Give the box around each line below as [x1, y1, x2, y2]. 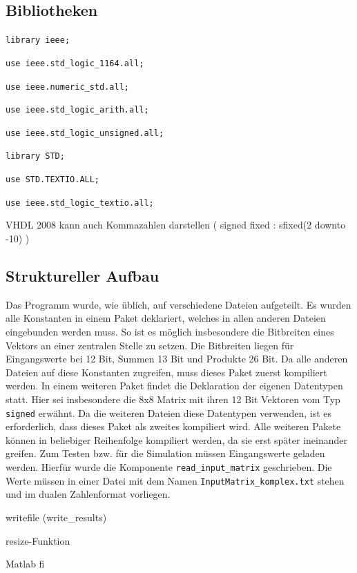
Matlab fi [6, 556, 45, 571]
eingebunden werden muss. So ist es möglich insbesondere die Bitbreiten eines [6, 324, 334, 339]
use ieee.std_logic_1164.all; [6, 58, 144, 68]
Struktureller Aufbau [6, 265, 160, 286]
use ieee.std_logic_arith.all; [6, 105, 149, 115]
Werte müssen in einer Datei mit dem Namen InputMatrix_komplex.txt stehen [6, 473, 345, 487]
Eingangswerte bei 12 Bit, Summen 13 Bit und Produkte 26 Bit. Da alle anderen [6, 351, 348, 366]
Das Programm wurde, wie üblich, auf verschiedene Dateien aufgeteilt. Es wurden [6, 297, 351, 311]
